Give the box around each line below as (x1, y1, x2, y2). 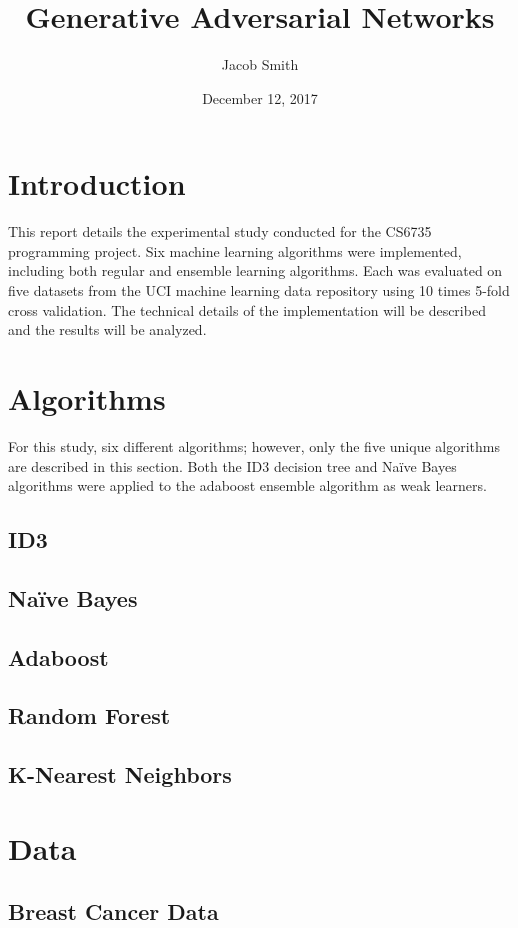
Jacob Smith (221, 54, 299, 75)
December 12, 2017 (202, 87, 318, 108)
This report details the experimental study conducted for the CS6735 (8, 221, 432, 242)
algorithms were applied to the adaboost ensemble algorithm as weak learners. (8, 475, 487, 496)
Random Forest (8, 700, 171, 731)
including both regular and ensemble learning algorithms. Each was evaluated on (8, 260, 503, 281)
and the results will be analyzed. (8, 319, 207, 340)
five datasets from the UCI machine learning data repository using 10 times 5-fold (8, 280, 510, 301)
